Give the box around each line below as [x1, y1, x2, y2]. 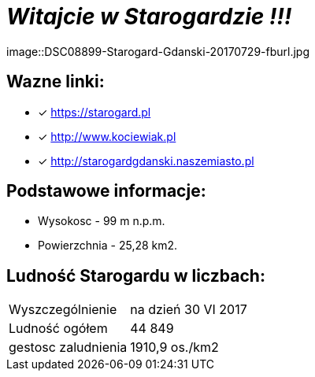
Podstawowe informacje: [6, 181, 206, 201]
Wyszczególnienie [9, 301, 117, 318]
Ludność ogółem [9, 320, 108, 337]
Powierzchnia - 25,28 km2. [38, 238, 178, 253]
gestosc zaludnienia [9, 339, 128, 356]
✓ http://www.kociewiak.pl [38, 129, 176, 143]
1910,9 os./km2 [130, 339, 219, 356]
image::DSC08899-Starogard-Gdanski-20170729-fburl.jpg [6, 44, 310, 58]
